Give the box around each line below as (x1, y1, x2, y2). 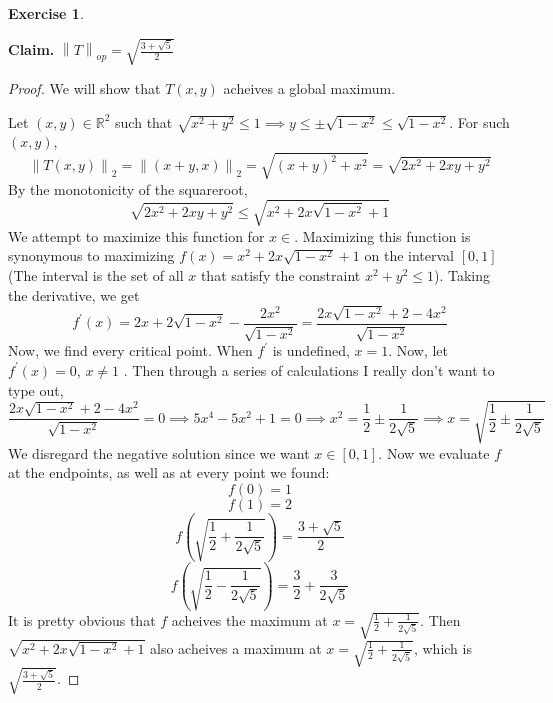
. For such (449, 111, 510, 132)
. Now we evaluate (378, 442, 490, 463)
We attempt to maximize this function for (8, 225, 265, 246)
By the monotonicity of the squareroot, (8, 178, 248, 199)
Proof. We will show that (8, 78, 161, 99)
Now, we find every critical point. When (8, 340, 253, 361)
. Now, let (388, 340, 449, 361)
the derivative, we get (8, 284, 140, 305)
